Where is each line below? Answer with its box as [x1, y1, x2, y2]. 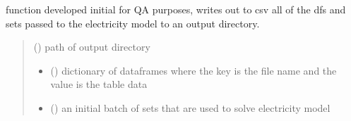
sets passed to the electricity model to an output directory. [6, 15, 260, 30]
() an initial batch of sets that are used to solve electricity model [50, 100, 331, 115]
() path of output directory [33, 39, 150, 54]
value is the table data [50, 77, 148, 91]
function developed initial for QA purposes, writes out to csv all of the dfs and [6, 2, 346, 16]
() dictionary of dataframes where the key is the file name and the [50, 63, 337, 77]
